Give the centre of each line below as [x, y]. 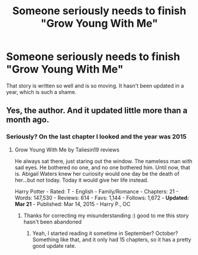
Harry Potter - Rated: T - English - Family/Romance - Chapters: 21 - [97, 191]
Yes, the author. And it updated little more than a [97, 111]
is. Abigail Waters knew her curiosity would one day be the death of [97, 173]
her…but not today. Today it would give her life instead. [82, 180]
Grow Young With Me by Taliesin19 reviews [67, 150]
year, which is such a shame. [41, 92]
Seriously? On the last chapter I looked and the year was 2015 [96, 137]
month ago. [28, 120]
